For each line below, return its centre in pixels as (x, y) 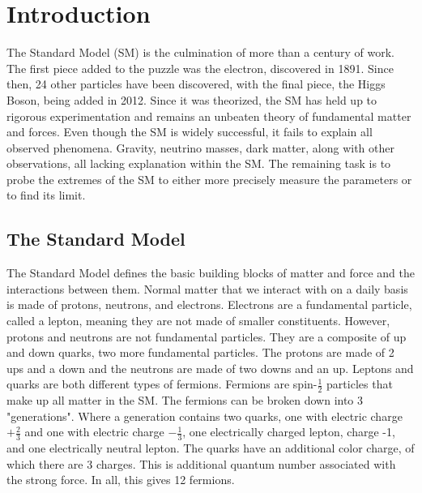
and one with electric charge (94, 432)
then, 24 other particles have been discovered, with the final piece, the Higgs (196, 84)
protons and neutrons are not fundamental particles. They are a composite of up (207, 336)
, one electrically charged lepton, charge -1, (289, 432)
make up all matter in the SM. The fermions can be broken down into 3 (185, 400)
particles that (360, 384)
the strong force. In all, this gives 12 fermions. (121, 480)
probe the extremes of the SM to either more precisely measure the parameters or (209, 179)
